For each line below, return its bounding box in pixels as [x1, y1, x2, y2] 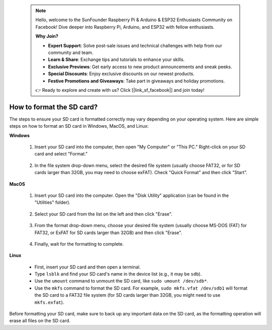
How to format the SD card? [9, 102, 98, 111]
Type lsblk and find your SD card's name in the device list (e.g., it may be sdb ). [34, 271, 202, 277]
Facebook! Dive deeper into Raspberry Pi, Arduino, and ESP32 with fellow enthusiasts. [35, 24, 215, 30]
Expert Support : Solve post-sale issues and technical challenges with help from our [48, 42, 223, 48]
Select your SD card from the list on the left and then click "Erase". [34, 211, 173, 217]
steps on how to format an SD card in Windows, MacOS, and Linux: [9, 123, 149, 129]
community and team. [48, 49, 94, 56]
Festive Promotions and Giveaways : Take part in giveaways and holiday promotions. [48, 78, 225, 84]
